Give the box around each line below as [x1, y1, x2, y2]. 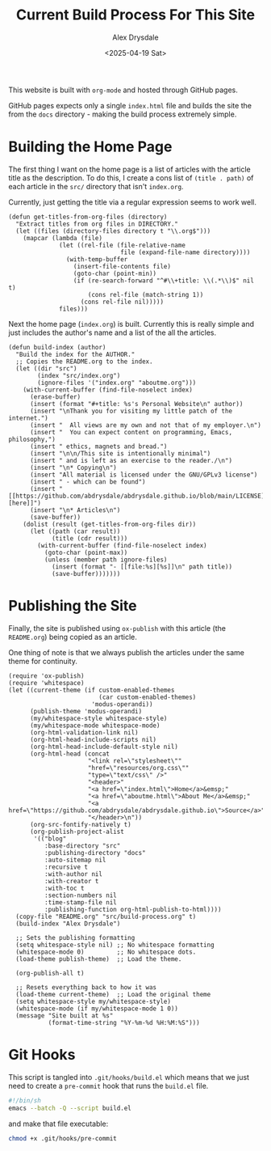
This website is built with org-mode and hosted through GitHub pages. [8, 85, 238, 95]
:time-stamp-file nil [44, 898, 117, 907]
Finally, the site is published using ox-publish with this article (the [8, 623, 226, 633]
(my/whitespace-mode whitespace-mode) [29, 721, 161, 730]
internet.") [8, 414, 48, 422]
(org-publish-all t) [15, 969, 85, 977]
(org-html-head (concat [29, 750, 110, 758]
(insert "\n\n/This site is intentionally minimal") [29, 449, 211, 458]
